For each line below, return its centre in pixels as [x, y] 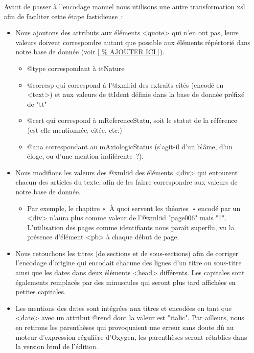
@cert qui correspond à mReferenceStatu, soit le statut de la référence [132, 120]
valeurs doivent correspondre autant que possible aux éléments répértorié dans [133, 42]
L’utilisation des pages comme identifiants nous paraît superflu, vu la [131, 227]
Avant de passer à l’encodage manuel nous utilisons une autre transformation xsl [125, 6]
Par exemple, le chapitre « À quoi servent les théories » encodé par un [134, 208]
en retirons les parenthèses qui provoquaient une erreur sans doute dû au [125, 327]
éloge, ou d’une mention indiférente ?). [85, 156]
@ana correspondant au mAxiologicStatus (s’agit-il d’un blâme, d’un [130, 146]
